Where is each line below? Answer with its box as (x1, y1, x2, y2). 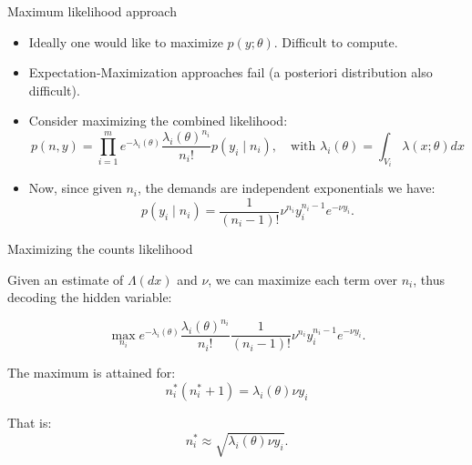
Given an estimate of (7, 269, 124, 288)
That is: (7, 412, 52, 431)
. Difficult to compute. (273, 32, 398, 51)
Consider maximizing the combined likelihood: (28, 111, 288, 130)
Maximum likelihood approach (7, 2, 177, 20)
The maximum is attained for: (7, 363, 176, 382)
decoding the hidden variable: (7, 288, 172, 307)
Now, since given (28, 178, 122, 197)
